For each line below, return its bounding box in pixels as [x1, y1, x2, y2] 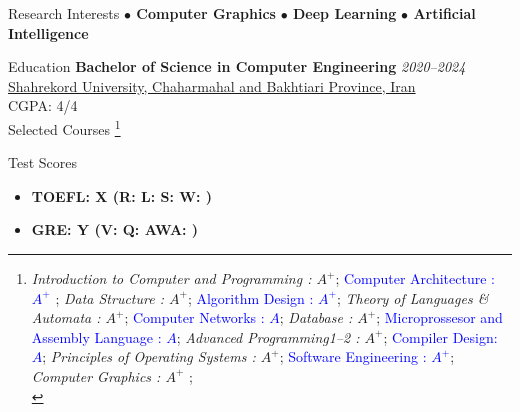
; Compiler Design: [383, 326, 498, 347]
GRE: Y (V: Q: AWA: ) [31, 219, 199, 240]
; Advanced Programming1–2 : [176, 326, 360, 347]
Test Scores [8, 152, 78, 173]
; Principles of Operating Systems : [42, 346, 256, 367]
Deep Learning [293, 3, 397, 23]
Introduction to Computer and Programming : [31, 268, 312, 288]
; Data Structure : [55, 287, 164, 308]
